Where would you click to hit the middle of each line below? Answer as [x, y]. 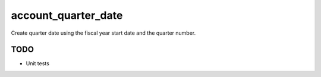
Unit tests [38, 63]
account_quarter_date [67, 15]
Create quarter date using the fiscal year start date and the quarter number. [103, 33]
